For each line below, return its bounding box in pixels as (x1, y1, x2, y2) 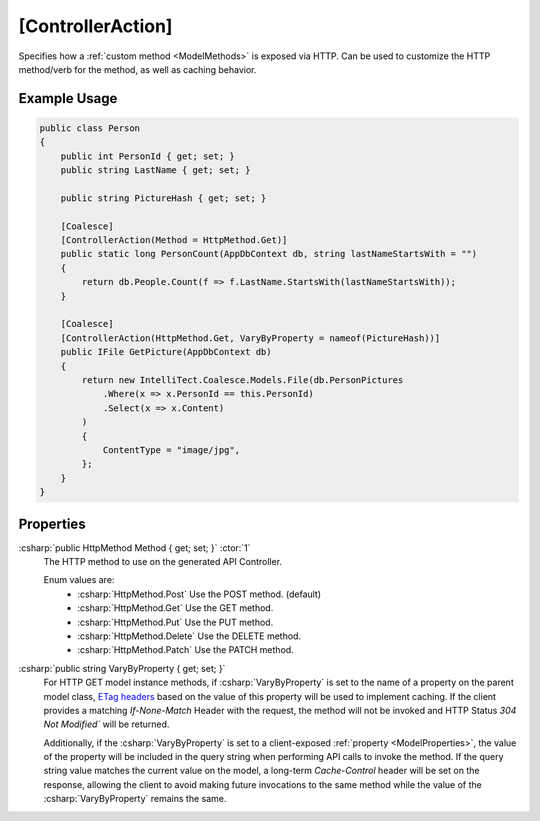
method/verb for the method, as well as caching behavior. (18, 63, 257, 75)
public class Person (39, 122, 140, 134)
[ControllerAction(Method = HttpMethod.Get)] (60, 235, 288, 246)
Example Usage (18, 90, 118, 107)
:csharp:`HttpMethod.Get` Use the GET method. (77, 602, 274, 614)
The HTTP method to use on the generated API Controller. (43, 555, 283, 567)
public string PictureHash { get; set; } (60, 192, 267, 204)
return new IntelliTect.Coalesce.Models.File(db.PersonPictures (81, 374, 404, 385)
